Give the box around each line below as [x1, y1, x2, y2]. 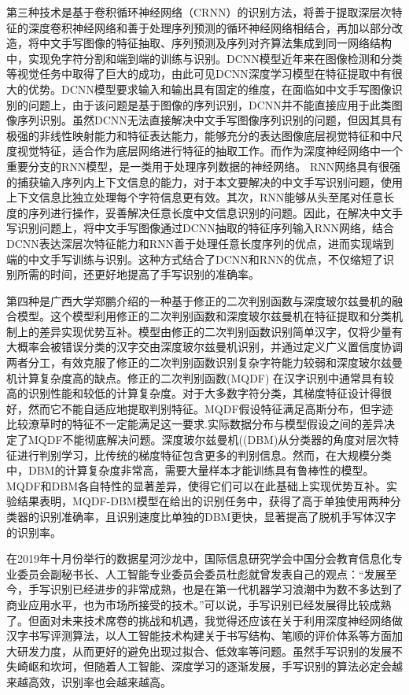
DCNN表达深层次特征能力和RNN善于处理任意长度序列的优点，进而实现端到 [6, 235, 395, 251]
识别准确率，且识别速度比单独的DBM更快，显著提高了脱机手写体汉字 [39, 508, 396, 524]
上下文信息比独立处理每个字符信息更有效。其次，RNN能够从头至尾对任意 [6, 189, 384, 205]
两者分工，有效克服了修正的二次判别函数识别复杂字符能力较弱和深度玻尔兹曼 [6, 354, 403, 371]
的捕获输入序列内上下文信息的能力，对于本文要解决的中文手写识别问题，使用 [6, 173, 403, 190]
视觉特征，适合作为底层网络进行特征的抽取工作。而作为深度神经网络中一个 [17, 142, 403, 159]
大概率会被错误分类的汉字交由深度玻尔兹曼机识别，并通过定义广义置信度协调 [6, 338, 403, 355]
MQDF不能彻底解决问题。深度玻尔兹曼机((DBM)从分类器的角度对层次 [28, 431, 389, 448]
